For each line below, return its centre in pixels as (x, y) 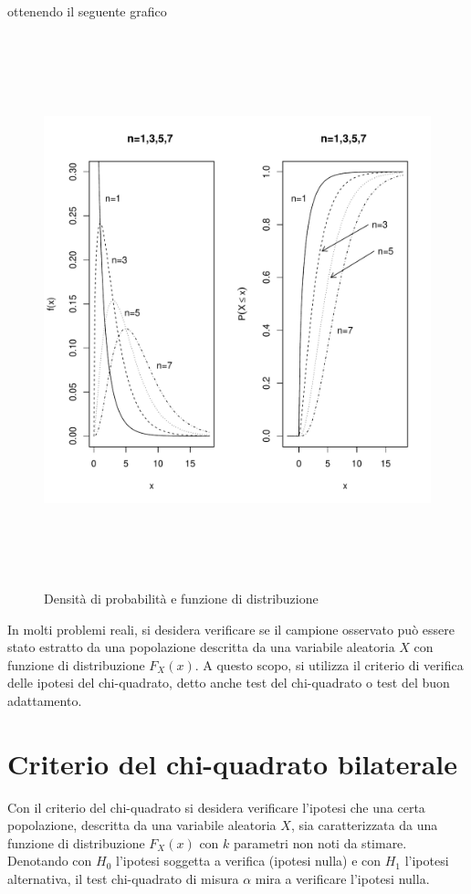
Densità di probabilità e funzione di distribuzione (181, 598)
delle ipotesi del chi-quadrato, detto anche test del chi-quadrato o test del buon (229, 683)
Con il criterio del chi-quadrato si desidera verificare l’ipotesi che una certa (216, 807)
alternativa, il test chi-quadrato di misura (123, 878)
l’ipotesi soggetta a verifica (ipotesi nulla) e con (249, 861)
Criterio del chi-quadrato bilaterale (233, 763)
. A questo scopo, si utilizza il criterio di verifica (329, 664)
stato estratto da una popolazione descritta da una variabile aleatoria (201, 647)
